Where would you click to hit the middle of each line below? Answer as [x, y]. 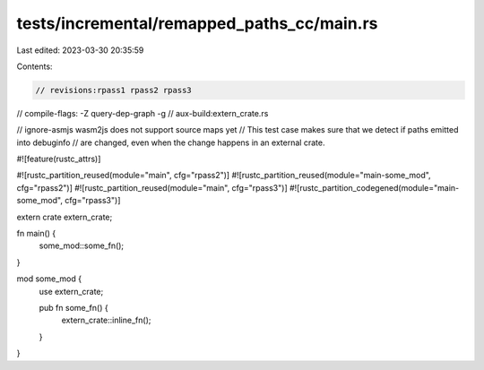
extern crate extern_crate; [65, 217]
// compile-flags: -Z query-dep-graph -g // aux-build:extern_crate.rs [143, 113]
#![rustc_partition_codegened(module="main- [374, 187]
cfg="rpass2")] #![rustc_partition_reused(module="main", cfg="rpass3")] [152, 187]
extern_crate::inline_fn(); [106, 320]
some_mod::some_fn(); [82, 245]
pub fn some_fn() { [73, 307]
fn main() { [36, 234]
